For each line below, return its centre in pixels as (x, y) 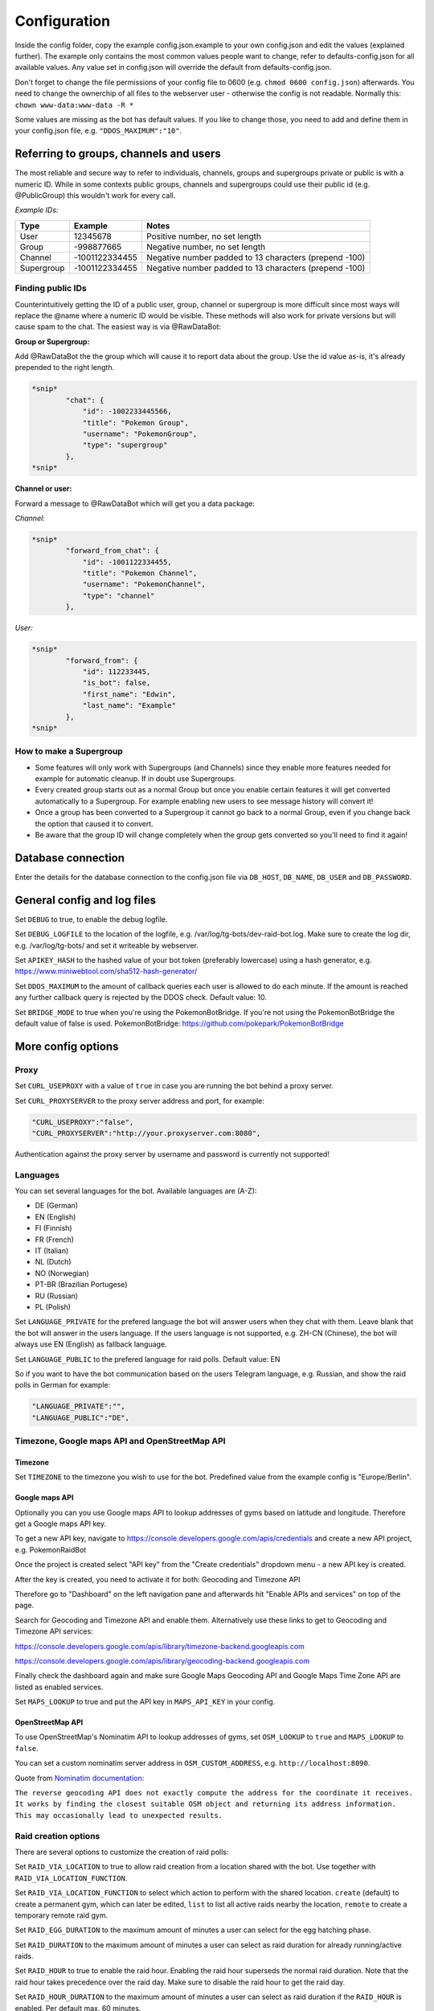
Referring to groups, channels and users (118, 154)
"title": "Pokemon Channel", (140, 574)
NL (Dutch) (53, 1262)
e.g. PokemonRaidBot (51, 1549)
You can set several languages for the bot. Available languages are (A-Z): (136, 1191)
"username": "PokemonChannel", (144, 584)
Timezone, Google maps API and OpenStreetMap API (120, 1441)
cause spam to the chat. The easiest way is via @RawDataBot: (118, 327)
